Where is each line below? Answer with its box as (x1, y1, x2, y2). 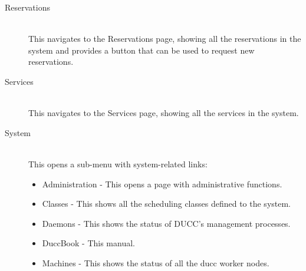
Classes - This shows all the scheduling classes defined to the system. (42, 197, 291, 210)
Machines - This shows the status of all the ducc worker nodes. (42, 256, 269, 269)
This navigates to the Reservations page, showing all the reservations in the (28, 32, 301, 45)
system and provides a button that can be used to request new (28, 44, 255, 56)
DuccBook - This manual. (42, 237, 135, 249)
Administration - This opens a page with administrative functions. (42, 177, 282, 190)
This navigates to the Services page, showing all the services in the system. (28, 107, 299, 119)
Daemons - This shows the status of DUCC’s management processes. (42, 217, 291, 229)
